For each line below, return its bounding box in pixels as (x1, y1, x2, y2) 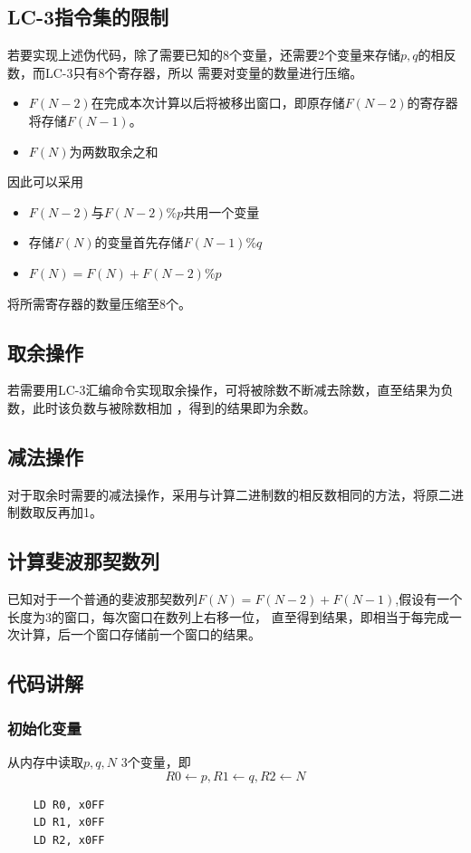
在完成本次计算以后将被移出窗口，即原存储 (91, 93, 345, 112)
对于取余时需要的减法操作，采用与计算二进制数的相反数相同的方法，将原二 (7, 484, 451, 503)
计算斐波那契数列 (7, 547, 159, 575)
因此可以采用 (7, 172, 83, 191)
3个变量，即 (120, 752, 191, 771)
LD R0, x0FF (33, 798, 105, 811)
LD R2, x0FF (33, 833, 105, 847)
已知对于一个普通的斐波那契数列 (7, 589, 197, 609)
